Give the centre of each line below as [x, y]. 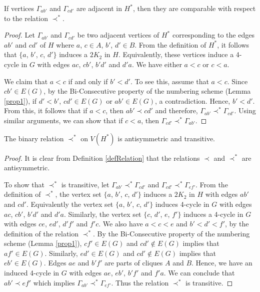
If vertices [19, 8]
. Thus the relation [140, 282]
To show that [24, 184]
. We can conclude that [199, 273]
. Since [237, 81]
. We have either [157, 64]
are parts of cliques [134, 263]
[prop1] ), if [20, 100]
